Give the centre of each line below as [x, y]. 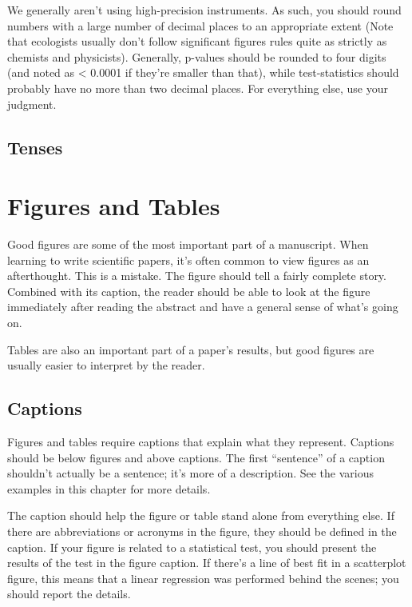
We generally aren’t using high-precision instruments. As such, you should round [204, 10]
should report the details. [69, 594]
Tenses [35, 147]
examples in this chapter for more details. [109, 488]
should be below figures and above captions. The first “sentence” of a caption [196, 457]
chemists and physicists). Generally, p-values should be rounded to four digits [197, 56]
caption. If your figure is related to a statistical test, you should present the [192, 547]
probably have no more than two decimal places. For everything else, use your [198, 88]
